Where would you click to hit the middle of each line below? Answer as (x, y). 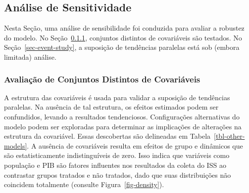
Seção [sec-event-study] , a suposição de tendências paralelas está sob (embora (122, 47)
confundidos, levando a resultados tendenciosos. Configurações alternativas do (122, 116)
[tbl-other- (229, 136)
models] (16, 145)
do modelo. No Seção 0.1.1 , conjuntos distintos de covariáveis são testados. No (123, 37)
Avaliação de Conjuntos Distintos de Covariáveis (102, 79)
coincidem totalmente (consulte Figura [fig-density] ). (84, 184)
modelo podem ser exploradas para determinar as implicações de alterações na (123, 126)
